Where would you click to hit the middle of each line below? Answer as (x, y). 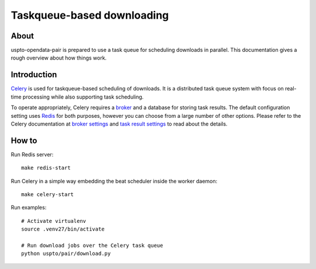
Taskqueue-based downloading (90, 15)
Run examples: (29, 208)
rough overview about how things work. (59, 58)
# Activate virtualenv (54, 221)
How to (24, 140)
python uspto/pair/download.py (66, 254)
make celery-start (48, 195)
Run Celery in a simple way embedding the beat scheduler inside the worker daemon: (114, 181)
